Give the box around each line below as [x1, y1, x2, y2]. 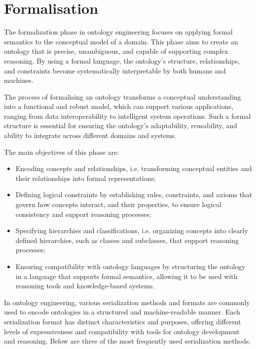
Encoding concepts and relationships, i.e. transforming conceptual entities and [15, 163, 252, 174]
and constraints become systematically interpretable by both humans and [4, 65, 226, 75]
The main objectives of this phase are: [4, 146, 119, 157]
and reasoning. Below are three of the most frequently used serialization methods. [4, 336, 251, 346]
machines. [4, 75, 34, 85]
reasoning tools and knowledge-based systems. [15, 280, 155, 291]
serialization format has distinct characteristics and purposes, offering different [4, 316, 241, 326]
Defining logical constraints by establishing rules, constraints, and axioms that [15, 189, 253, 200]
